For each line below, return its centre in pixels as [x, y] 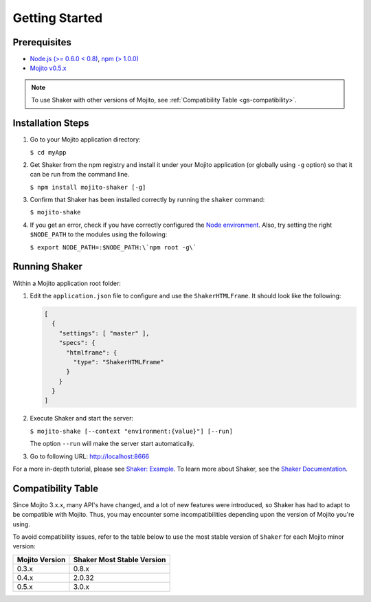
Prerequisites [42, 42]
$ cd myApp [48, 152]
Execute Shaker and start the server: [82, 419]
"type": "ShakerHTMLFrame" [119, 362]
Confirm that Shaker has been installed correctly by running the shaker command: [147, 200]
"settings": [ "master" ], [104, 333]
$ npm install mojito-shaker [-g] [88, 187]
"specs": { [77, 343]
